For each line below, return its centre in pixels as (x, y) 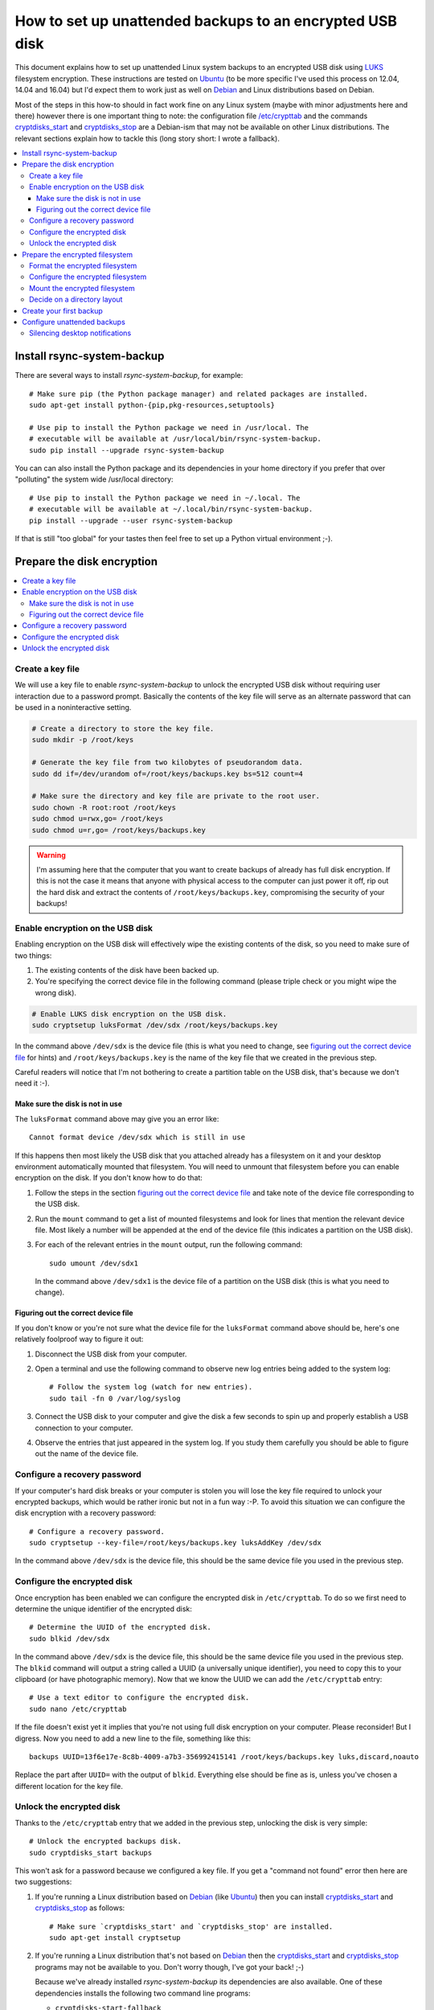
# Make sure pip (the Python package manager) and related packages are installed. (199, 394)
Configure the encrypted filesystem (88, 277)
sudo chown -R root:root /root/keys (104, 807)
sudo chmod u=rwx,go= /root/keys (98, 819)
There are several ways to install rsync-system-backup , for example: (129, 375)
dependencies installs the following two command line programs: (143, 1993)
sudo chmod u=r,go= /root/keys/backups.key (119, 830)
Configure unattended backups (74, 322)
